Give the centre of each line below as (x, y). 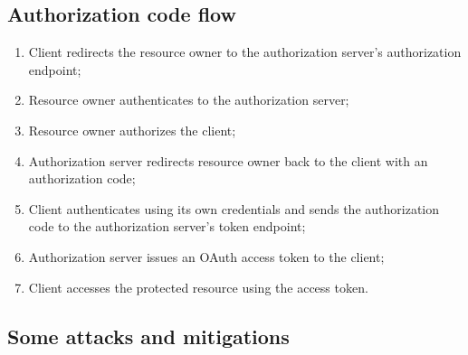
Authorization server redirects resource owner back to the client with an (228, 160)
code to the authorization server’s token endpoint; (167, 226)
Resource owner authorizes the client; (132, 130)
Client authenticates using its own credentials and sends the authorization (234, 208)
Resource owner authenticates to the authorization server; (189, 100)
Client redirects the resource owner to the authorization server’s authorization (245, 52)
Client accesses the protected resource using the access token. (198, 287)
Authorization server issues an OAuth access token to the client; (206, 256)
